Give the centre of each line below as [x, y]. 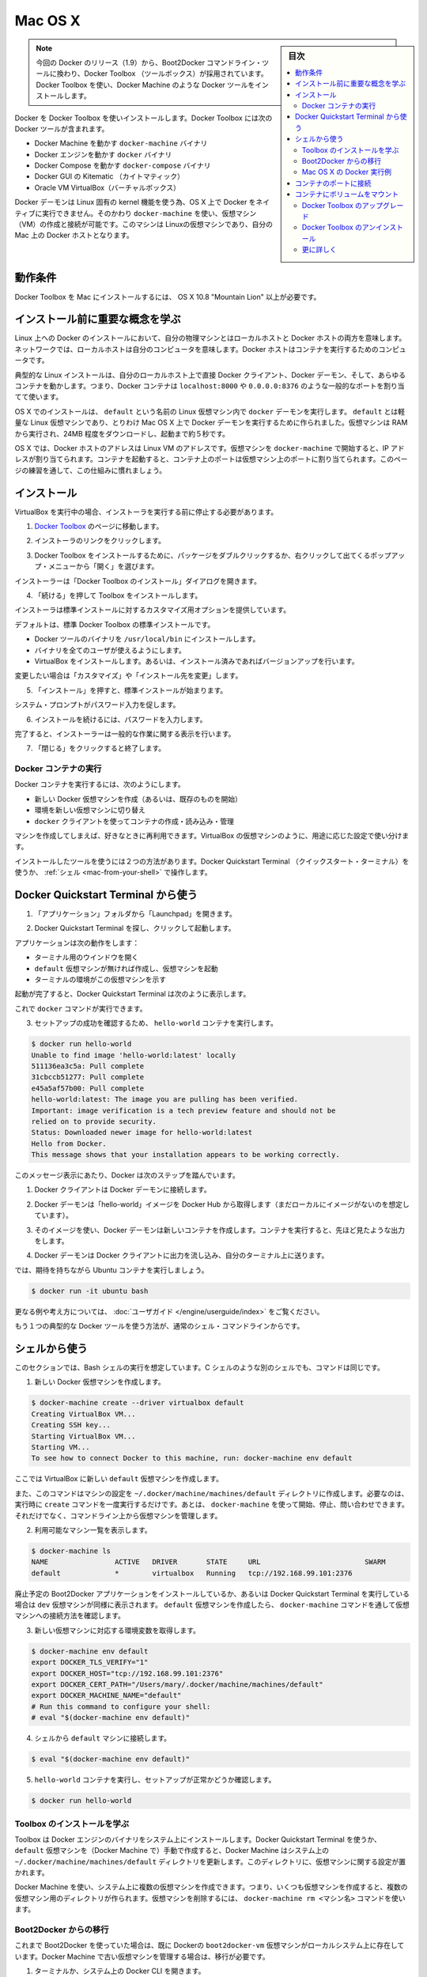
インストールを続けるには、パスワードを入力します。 [121, 719]
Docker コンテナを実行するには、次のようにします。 [100, 784]
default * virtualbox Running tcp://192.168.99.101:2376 [192, 1573]
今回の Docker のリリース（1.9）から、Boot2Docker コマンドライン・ [149, 62]
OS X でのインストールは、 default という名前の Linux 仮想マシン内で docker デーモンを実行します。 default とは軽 [210, 411]
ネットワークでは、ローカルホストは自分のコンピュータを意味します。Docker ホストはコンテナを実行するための [196, 349]
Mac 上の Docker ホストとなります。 [74, 235]
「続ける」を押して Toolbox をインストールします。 [118, 595]
